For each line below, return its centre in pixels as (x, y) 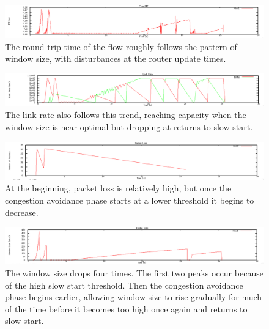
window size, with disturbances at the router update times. (116, 58)
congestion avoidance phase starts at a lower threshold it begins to (130, 200)
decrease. (22, 212)
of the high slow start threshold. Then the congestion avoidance (124, 285)
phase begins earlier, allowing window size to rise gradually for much (134, 297)
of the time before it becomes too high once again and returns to (126, 309)
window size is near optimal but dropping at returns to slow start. (129, 127)
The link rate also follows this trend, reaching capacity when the (126, 115)
